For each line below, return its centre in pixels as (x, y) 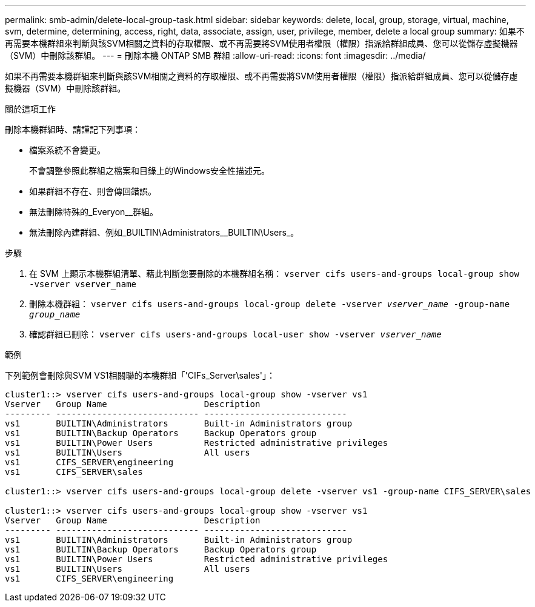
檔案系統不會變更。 (67, 150)
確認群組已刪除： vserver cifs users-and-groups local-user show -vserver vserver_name (235, 334)
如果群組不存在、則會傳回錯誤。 (93, 191)
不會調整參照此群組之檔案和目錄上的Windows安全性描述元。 (150, 171)
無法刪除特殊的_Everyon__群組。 (94, 212)
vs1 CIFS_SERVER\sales (74, 472)
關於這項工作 (30, 109)
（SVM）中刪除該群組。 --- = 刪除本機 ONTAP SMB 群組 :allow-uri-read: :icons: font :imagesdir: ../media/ (215, 55)
